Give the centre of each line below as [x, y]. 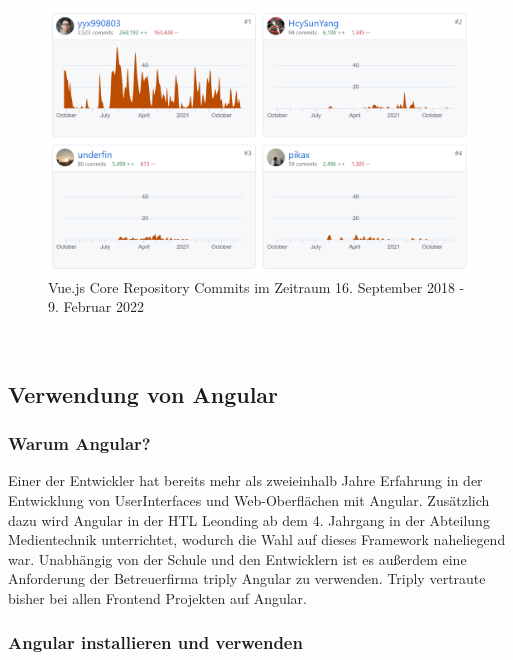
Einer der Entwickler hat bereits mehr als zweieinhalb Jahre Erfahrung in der [245, 480]
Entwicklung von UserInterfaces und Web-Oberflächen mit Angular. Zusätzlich [249, 499]
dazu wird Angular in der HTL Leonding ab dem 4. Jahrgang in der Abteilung [249, 519]
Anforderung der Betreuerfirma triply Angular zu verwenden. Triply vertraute [247, 578]
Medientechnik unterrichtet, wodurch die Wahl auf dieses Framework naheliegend [257, 539]
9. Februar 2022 [96, 306]
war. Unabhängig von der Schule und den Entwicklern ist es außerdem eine [237, 558]
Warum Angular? [79, 443]
